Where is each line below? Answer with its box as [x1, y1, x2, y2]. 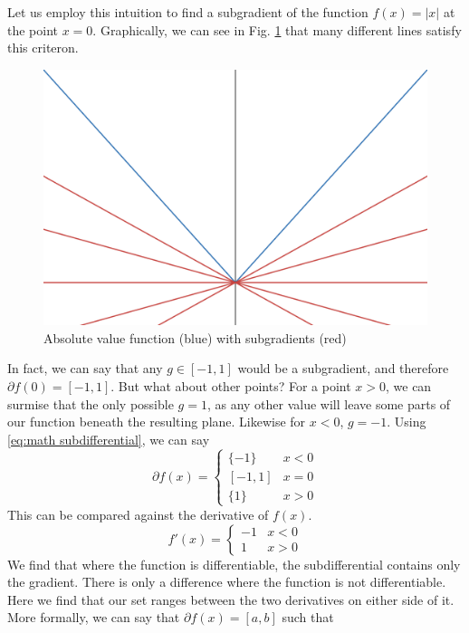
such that [282, 608, 334, 627]
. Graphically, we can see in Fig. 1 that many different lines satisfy [92, 20, 462, 39]
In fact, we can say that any [7, 359, 163, 378]
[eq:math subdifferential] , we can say [7, 429, 210, 448]
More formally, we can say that [7, 608, 180, 627]
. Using [387, 412, 426, 431]
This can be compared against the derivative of [7, 504, 269, 523]
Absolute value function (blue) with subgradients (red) [43, 328, 347, 347]
